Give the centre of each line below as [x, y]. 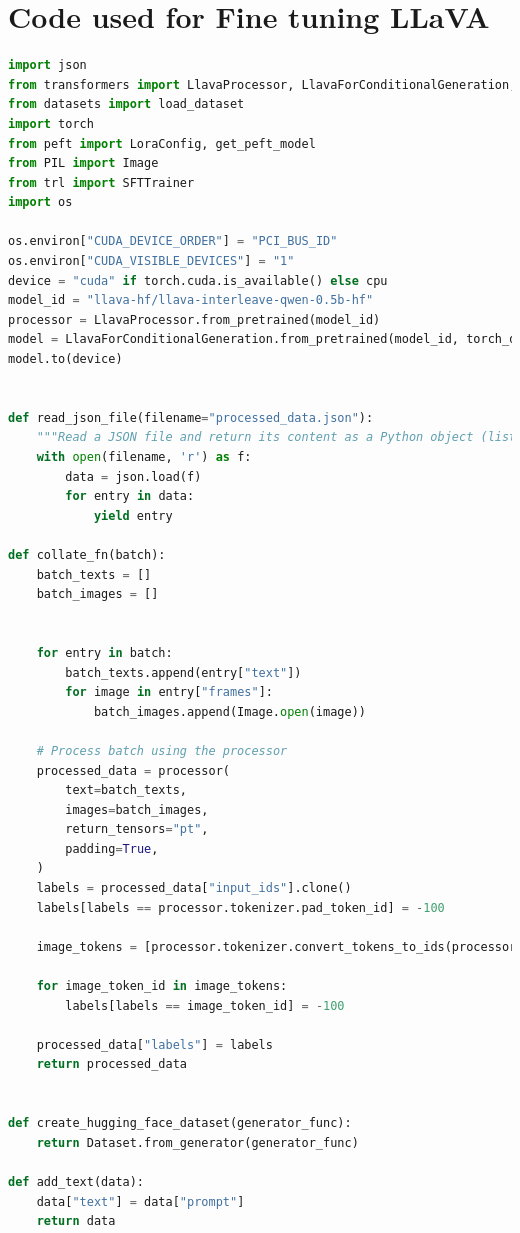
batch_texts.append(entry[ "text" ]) [183, 672]
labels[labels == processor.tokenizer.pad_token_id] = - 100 [240, 907]
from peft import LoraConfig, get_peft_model [162, 143]
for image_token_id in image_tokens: [162, 986]
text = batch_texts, [126, 790]
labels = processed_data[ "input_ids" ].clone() [194, 888]
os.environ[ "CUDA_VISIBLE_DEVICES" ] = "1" [151, 261]
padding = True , [112, 848]
